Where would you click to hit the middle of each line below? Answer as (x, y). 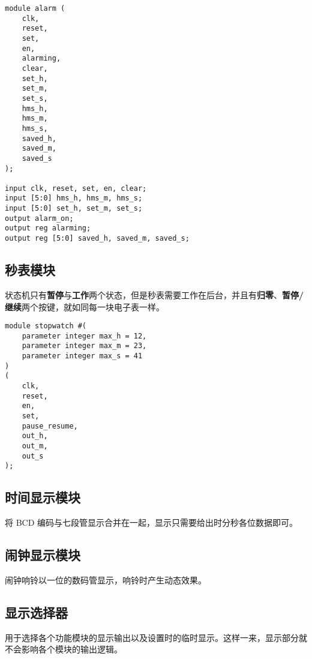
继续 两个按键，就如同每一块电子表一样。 (85, 306)
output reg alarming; (48, 228)
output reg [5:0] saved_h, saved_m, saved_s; (97, 239)
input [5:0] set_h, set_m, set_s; (74, 209)
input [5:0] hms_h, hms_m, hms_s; (74, 198)
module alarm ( (35, 8)
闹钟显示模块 (43, 555)
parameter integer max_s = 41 (82, 356)
